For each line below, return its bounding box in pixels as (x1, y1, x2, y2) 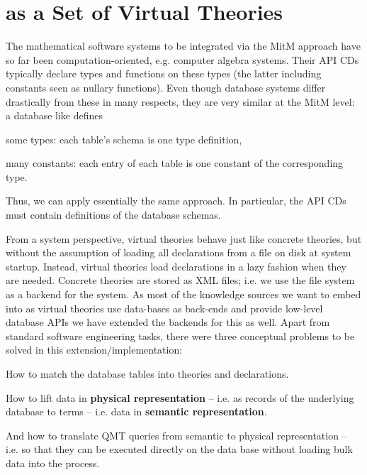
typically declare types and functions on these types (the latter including (6, 66, 322, 81)
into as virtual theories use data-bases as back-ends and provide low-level (6, 300, 323, 315)
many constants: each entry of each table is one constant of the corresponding (6, 155, 344, 170)
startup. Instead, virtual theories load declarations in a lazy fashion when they (6, 258, 346, 273)
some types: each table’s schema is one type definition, (6, 131, 242, 146)
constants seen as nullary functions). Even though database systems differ (6, 80, 326, 94)
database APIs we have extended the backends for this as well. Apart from (6, 315, 330, 329)
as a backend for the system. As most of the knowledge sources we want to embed (6, 287, 361, 302)
